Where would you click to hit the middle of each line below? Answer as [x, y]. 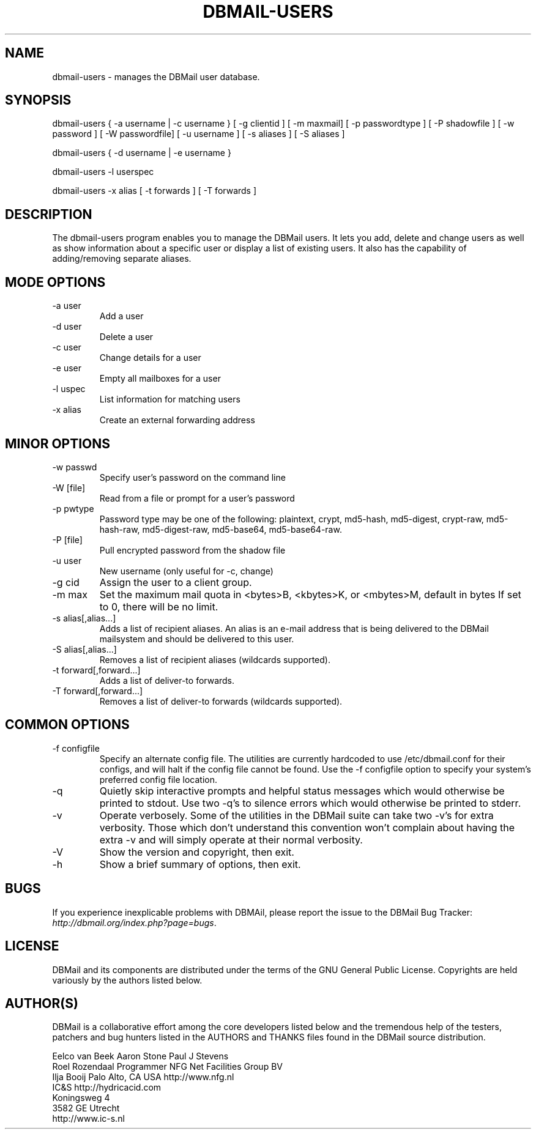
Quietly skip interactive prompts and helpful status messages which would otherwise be [302, 791]
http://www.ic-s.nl [88, 1119]
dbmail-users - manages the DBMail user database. [156, 76]
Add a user [121, 316]
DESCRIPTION [49, 214]
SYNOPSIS [38, 100]
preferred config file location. [158, 779]
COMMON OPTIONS [67, 725]
